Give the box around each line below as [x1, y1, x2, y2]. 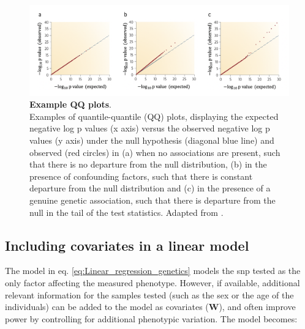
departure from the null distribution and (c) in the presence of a [29, 182, 271, 194]
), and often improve [219, 300, 296, 313]
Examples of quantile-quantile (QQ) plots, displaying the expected [29, 109, 279, 122]
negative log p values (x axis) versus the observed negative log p [29, 122, 270, 135]
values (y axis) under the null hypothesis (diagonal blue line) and [29, 134, 274, 147]
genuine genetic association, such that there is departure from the [29, 193, 276, 206]
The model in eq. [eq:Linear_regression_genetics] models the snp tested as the [5, 264, 301, 277]
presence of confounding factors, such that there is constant [29, 169, 253, 182]
